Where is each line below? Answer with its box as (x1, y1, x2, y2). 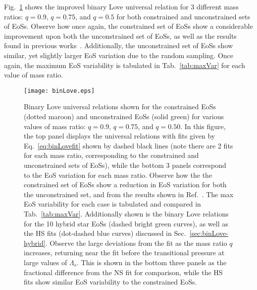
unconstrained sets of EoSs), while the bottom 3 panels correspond (24, 159, 226, 170)
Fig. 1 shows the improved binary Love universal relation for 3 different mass (4, 1, 239, 11)
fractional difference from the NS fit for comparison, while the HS (24, 267, 223, 277)
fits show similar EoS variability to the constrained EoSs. (24, 277, 197, 287)
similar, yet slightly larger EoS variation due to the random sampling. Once (4, 50, 234, 60)
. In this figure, (180, 121, 226, 131)
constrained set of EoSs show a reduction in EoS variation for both (24, 179, 227, 190)
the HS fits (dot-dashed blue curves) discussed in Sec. (24, 228, 186, 238)
